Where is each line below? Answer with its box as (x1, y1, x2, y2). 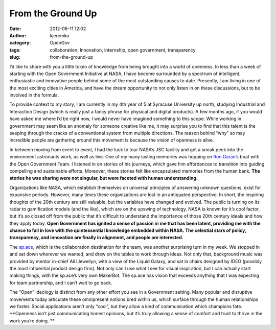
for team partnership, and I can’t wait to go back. (9, 279, 112, 286)
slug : (9, 54, 20, 60)
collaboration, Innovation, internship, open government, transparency (50, 46, 196, 53)
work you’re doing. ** (9, 317, 55, 324)
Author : (9, 32, 27, 38)
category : (9, 40, 31, 46)
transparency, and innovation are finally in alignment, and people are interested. (9, 234, 183, 241)
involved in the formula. (9, 92, 59, 98)
